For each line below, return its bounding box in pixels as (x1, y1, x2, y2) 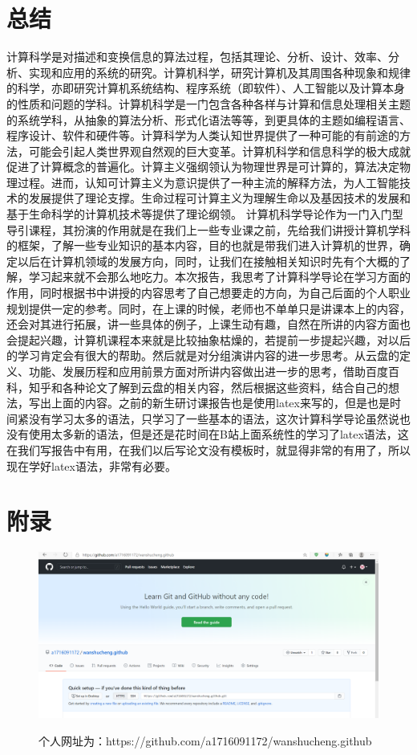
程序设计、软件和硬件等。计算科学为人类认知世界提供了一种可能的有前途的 (6, 127, 399, 144)
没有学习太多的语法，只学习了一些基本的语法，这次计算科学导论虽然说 (28, 410, 399, 426)
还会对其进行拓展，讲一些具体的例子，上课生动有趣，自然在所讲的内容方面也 (6, 316, 411, 333)
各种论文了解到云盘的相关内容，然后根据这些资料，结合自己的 (62, 378, 388, 395)
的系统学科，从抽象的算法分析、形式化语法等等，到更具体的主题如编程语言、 (6, 111, 411, 128)
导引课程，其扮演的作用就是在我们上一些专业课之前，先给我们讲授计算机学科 (6, 221, 411, 238)
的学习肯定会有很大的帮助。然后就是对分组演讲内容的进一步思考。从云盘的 (6, 347, 399, 364)
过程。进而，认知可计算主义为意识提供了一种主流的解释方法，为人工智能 (17, 173, 399, 190)
